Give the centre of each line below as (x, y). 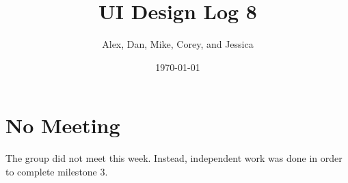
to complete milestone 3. (57, 171)
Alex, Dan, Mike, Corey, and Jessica (178, 44)
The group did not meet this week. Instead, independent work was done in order (174, 158)
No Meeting (63, 125)
